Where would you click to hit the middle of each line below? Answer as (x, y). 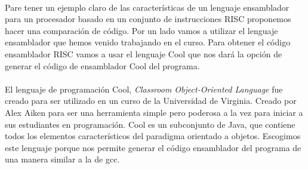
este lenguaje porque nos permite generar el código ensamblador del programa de (153, 147)
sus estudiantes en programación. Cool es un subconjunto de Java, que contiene (150, 124)
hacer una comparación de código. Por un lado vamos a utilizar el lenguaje (141, 30)
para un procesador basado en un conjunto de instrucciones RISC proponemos (148, 19)
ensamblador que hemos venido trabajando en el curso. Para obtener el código (148, 42)
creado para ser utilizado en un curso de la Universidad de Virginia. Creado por (151, 101)
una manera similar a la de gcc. (62, 159)
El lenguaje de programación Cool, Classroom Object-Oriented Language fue (144, 89)
